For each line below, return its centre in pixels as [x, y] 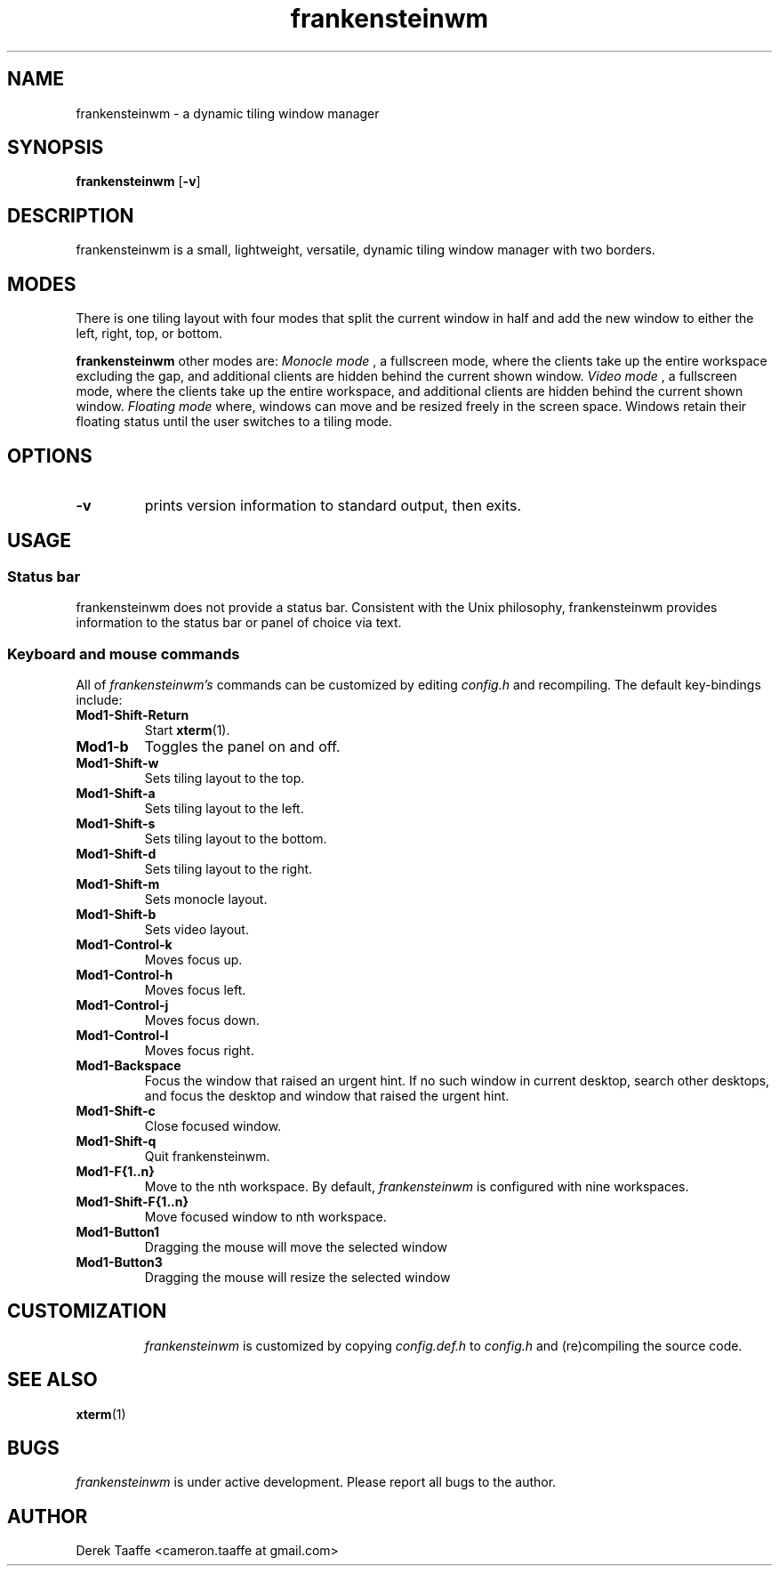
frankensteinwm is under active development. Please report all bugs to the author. [316, 1482]
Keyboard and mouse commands [124, 653]
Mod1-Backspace [128, 1065]
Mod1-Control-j [122, 1004]
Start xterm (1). [187, 730]
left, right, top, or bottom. [149, 334]
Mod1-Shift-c [116, 1110]
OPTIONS [50, 456]
